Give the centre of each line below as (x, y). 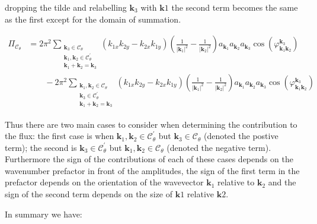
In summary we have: (44, 214)
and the (282, 182)
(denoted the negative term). (219, 147)
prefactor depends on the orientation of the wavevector (104, 182)
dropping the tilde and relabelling (66, 7)
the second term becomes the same (235, 7)
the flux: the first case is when (60, 136)
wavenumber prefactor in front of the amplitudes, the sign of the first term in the (152, 170)
